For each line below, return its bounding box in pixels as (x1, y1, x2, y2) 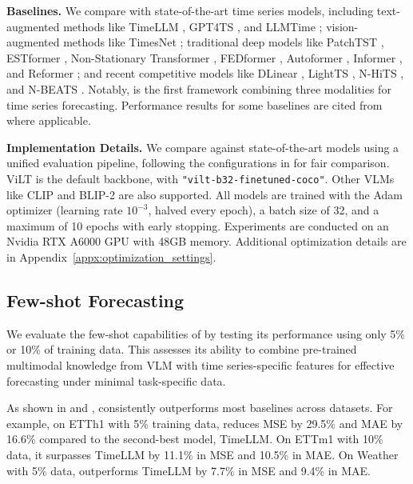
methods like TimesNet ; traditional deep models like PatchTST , (63, 34, 384, 50)
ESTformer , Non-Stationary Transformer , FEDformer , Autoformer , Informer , (6, 49, 403, 66)
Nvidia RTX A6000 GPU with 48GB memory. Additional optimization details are (6, 233, 407, 250)
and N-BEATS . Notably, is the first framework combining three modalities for (6, 80, 391, 97)
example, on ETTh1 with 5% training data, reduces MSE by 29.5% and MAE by (6, 414, 403, 431)
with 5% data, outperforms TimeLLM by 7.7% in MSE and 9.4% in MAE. (6, 462, 371, 478)
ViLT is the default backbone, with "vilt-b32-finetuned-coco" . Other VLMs (6, 170, 395, 186)
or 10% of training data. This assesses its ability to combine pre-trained (6, 341, 357, 358)
